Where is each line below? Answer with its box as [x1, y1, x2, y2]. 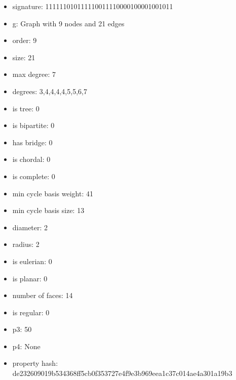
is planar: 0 [12, 273, 48, 283]
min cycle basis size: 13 [12, 205, 85, 216]
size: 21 [12, 52, 35, 62]
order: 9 [12, 35, 37, 46]
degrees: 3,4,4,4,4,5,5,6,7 [12, 86, 87, 96]
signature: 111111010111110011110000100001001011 [12, 1, 173, 11]
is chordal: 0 [12, 154, 51, 164]
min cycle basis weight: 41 [12, 188, 93, 198]
